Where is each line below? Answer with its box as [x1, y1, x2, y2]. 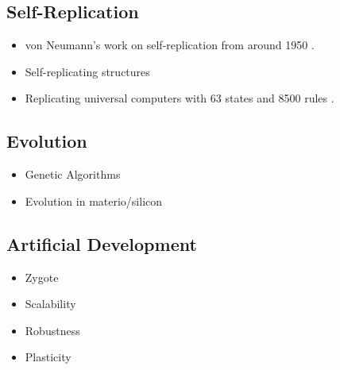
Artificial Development [6, 231, 197, 256]
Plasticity [25, 349, 71, 365]
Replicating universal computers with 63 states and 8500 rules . [25, 90, 334, 106]
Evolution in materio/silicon [25, 192, 163, 209]
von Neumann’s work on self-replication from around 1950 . [25, 37, 315, 53]
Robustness [25, 322, 80, 338]
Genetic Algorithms [25, 166, 121, 183]
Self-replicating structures [25, 63, 150, 79]
